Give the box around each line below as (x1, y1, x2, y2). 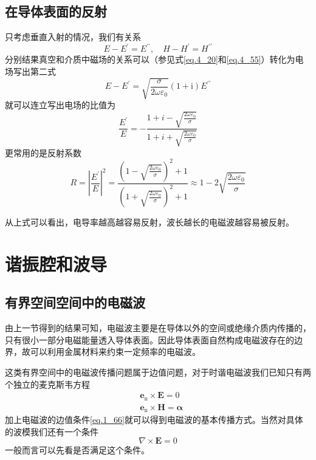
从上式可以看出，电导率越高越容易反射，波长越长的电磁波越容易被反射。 (5, 216, 294, 228)
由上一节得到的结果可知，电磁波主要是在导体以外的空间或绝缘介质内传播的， (5, 321, 311, 334)
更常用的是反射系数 (5, 146, 81, 159)
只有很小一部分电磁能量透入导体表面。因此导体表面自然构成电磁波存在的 (5, 333, 294, 346)
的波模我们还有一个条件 (5, 425, 98, 438)
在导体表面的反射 (5, 2, 107, 21)
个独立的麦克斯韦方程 (5, 377, 90, 390)
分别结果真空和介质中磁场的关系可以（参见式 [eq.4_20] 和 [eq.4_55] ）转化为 (5, 53, 295, 66)
